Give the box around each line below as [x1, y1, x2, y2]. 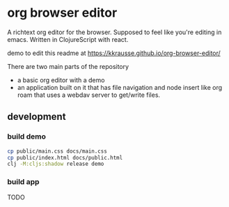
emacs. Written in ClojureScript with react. [7, 35, 129, 43]
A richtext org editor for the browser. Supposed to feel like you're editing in [7, 28, 222, 36]
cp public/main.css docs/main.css [7, 148, 108, 155]
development [7, 111, 66, 123]
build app [7, 177, 40, 187]
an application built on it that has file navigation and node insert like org [17, 83, 223, 91]
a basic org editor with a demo [17, 75, 105, 84]
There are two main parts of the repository [7, 62, 129, 70]
